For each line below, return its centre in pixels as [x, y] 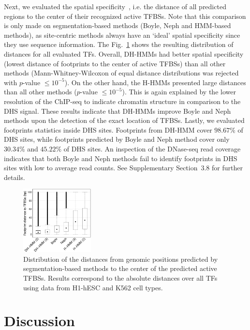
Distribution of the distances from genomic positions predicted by [121, 259]
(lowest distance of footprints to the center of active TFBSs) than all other [115, 63]
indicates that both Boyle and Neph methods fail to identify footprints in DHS [121, 158]
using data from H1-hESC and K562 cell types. [93, 287]
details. [15, 177]
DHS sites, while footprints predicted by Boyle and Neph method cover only [117, 139]
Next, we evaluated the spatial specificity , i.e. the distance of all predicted [115, 6]
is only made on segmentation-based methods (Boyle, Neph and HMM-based [118, 25]
